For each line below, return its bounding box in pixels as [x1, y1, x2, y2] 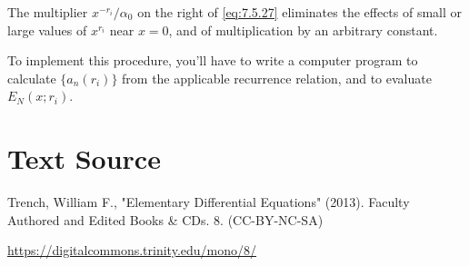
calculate [7, 68, 56, 87]
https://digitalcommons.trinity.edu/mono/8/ [7, 241, 257, 260]
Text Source [7, 140, 161, 177]
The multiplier [7, 3, 88, 21]
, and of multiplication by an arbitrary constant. [168, 20, 438, 39]
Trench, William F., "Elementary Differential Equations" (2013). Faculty [7, 192, 410, 212]
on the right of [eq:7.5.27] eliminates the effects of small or [137, 3, 463, 21]
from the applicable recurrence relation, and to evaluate [122, 68, 432, 87]
